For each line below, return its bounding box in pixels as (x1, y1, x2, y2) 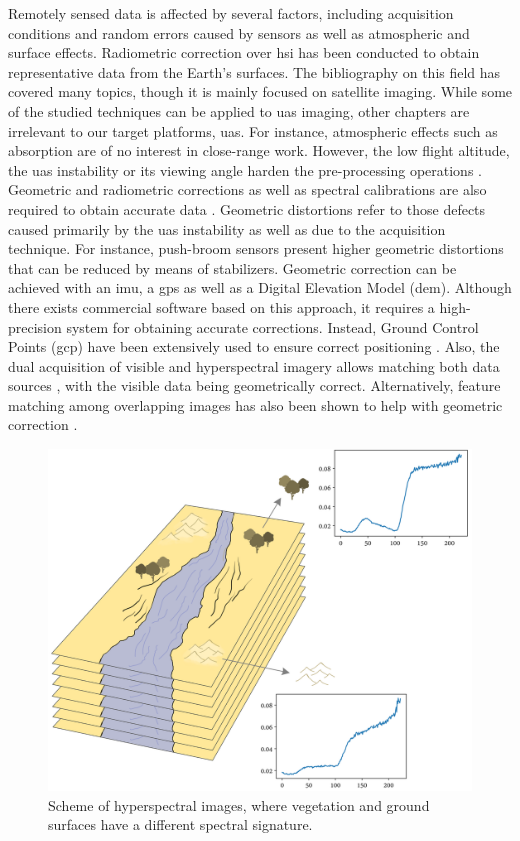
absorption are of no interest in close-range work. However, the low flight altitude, (8, 140, 510, 161)
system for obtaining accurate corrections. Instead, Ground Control (66, 316, 479, 337)
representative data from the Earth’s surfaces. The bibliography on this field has (8, 61, 501, 82)
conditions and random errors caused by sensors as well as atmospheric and (8, 22, 470, 43)
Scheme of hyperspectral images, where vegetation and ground (48, 794, 430, 815)
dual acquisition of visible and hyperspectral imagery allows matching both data (8, 355, 500, 376)
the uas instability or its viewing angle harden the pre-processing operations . (8, 159, 482, 180)
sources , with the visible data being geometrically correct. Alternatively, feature (8, 375, 501, 396)
